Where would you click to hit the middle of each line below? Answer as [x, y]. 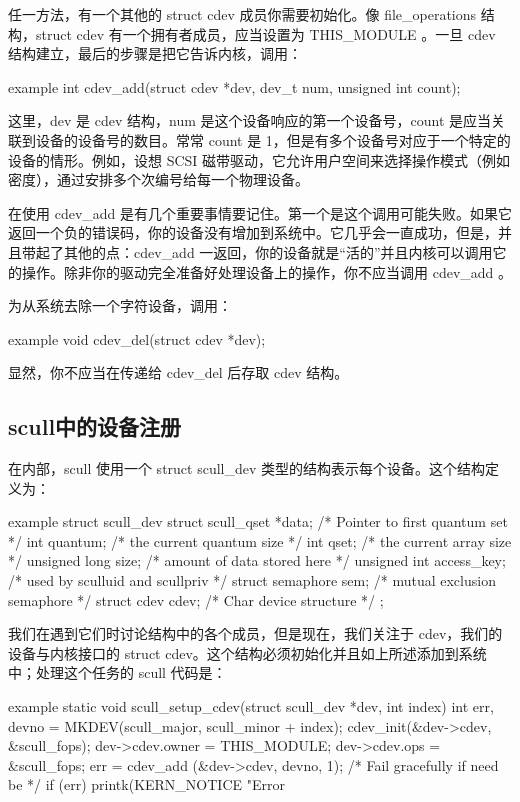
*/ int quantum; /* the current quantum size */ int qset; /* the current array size [260, 540]
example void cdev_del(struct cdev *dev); [137, 338]
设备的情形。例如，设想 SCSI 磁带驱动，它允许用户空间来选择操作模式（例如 [259, 159]
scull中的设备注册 [95, 426]
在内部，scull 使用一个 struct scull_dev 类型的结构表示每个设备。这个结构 [247, 468]
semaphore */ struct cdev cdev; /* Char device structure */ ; [196, 599]
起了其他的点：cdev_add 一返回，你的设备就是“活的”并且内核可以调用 [264, 251]
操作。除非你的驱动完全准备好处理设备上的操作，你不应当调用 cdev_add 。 [266, 271]
